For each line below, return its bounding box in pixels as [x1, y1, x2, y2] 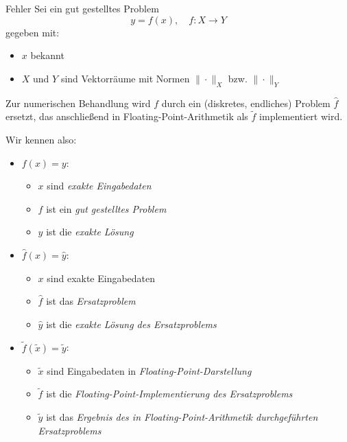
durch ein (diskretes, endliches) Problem [161, 95, 331, 110]
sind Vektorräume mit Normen [60, 71, 190, 85]
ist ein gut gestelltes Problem [46, 201, 167, 216]
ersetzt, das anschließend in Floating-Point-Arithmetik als [5, 109, 248, 124]
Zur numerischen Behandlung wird [5, 95, 151, 110]
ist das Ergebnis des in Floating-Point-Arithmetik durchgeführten [46, 409, 318, 423]
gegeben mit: [5, 25, 60, 39]
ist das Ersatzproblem [46, 294, 136, 308]
